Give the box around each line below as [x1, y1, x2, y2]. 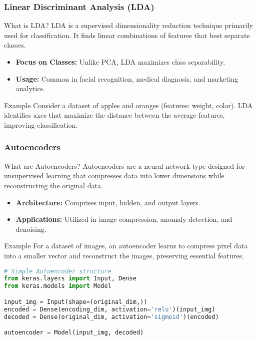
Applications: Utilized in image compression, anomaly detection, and [15, 214, 232, 224]
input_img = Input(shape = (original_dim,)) [4, 298, 147, 305]
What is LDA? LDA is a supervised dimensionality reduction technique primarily [4, 20, 253, 31]
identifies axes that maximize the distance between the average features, [4, 110, 225, 120]
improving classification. [4, 119, 78, 130]
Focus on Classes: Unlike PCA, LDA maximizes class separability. [15, 57, 225, 67]
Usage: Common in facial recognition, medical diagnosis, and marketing [15, 73, 238, 84]
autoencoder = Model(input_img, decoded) [4, 329, 144, 336]
